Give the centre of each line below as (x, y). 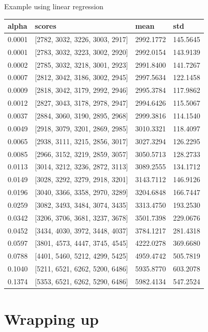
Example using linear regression (54, 6)
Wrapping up (51, 319)
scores (45, 26)
